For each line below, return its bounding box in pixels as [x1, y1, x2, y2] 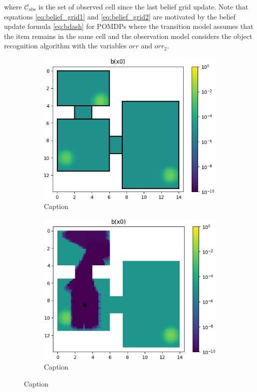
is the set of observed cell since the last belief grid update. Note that [38, 1, 249, 11]
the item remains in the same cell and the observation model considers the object [4, 30, 253, 41]
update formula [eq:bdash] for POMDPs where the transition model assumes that [4, 21, 254, 31]
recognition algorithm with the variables [4, 40, 127, 51]
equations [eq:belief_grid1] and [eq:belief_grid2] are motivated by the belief [4, 11, 236, 21]
